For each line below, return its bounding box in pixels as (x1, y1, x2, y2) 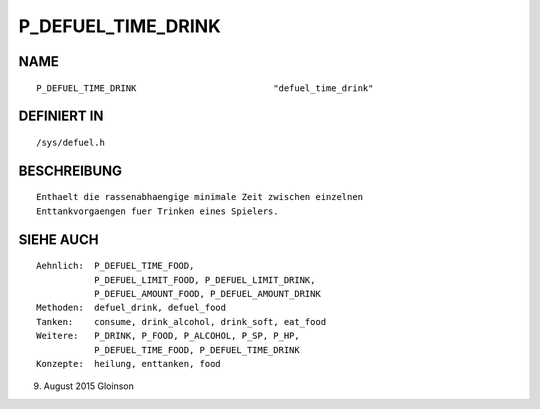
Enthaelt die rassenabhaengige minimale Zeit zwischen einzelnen (36, 191, 364, 203)
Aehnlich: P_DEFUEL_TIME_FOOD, (36, 260, 195, 272)
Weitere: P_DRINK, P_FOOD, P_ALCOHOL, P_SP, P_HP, (36, 330, 300, 342)
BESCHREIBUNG (18, 162, 123, 179)
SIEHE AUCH (18, 231, 99, 248)
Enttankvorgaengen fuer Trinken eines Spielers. (36, 205, 279, 217)
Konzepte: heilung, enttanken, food (36, 358, 222, 369)
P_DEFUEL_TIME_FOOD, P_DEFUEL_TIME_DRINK (93, 344, 300, 355)
